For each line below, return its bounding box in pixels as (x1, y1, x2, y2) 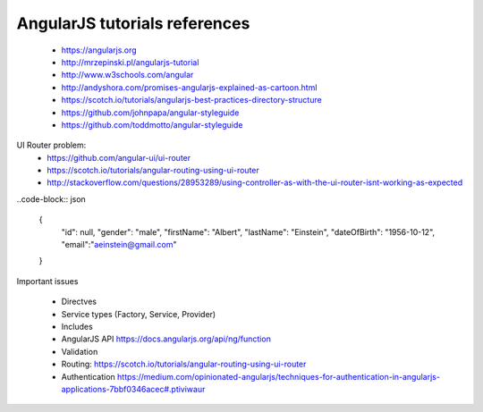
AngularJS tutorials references (16, 13, 250, 33)
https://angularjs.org (61, 45, 138, 55)
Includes (61, 321, 93, 332)
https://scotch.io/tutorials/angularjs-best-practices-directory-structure (61, 95, 322, 105)
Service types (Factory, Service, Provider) (61, 308, 216, 319)
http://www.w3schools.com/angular (61, 70, 194, 80)
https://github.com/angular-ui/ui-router (47, 152, 191, 163)
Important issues (16, 275, 79, 286)
